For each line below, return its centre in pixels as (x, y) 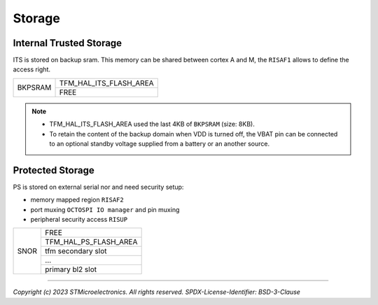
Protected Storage (54, 170)
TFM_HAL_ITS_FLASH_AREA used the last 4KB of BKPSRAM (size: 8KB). (152, 124)
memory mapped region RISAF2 (77, 200)
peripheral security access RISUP (79, 220)
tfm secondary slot (76, 251)
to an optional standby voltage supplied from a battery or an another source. (159, 144)
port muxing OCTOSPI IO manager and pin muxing (105, 209)
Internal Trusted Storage (68, 43)
